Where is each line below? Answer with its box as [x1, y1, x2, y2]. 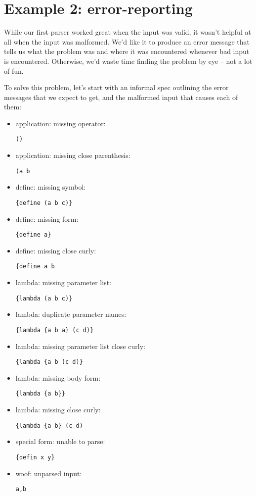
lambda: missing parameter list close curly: [15, 341, 145, 351]
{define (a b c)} [15, 199, 73, 206]
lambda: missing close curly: [15, 404, 101, 415]
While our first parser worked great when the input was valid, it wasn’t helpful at [4, 27, 251, 37]
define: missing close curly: [15, 245, 96, 255]
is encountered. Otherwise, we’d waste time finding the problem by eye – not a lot [4, 55, 253, 66]
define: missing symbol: [15, 182, 86, 192]
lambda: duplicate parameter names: [15, 309, 127, 319]
